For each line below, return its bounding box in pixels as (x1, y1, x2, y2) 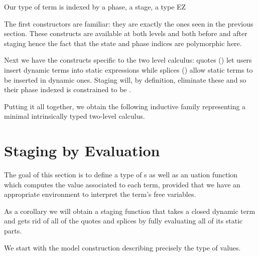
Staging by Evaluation (4, 140, 160, 161)
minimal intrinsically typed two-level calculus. (4, 111, 145, 121)
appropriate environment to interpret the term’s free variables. (4, 189, 196, 199)
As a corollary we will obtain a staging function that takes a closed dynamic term (4, 205, 255, 216)
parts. (4, 225, 22, 236)
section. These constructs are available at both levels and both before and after (4, 28, 247, 39)
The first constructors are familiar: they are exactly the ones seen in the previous (4, 18, 253, 29)
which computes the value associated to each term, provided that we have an (4, 179, 240, 189)
